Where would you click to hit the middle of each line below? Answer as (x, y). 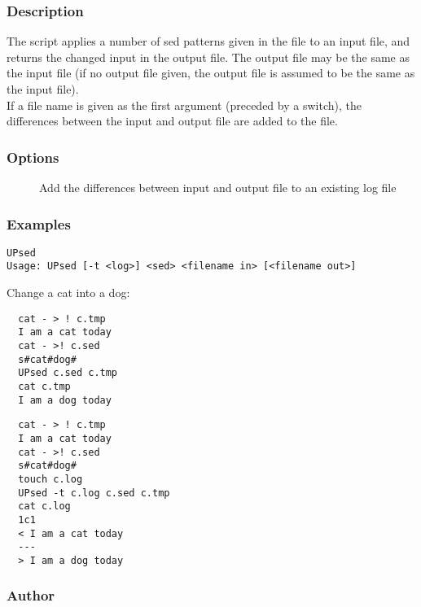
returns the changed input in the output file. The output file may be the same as (208, 57)
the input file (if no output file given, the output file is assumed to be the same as (211, 73)
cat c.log (44, 507)
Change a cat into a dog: (68, 293)
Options (33, 157)
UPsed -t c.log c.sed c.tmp (94, 493)
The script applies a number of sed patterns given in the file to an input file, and (208, 41)
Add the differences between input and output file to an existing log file (218, 187)
